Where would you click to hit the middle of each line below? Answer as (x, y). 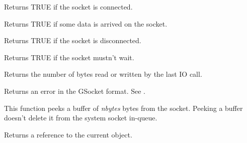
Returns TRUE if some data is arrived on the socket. (86, 23)
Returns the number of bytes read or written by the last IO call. (103, 74)
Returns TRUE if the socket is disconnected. (73, 40)
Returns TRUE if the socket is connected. (68, 7)
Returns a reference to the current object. (68, 134)
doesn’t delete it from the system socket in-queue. (81, 118)
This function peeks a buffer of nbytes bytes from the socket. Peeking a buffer (123, 108)
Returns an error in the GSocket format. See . (75, 91)
